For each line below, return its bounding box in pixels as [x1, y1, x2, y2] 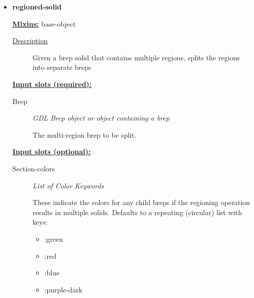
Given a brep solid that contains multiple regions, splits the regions [32, 52, 240, 62]
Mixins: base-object [12, 18, 76, 29]
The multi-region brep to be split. [32, 129, 137, 140]
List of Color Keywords [32, 180, 104, 190]
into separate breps [32, 62, 92, 72]
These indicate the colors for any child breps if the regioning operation [32, 197, 250, 208]
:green [44, 233, 63, 244]
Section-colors [12, 163, 55, 173]
